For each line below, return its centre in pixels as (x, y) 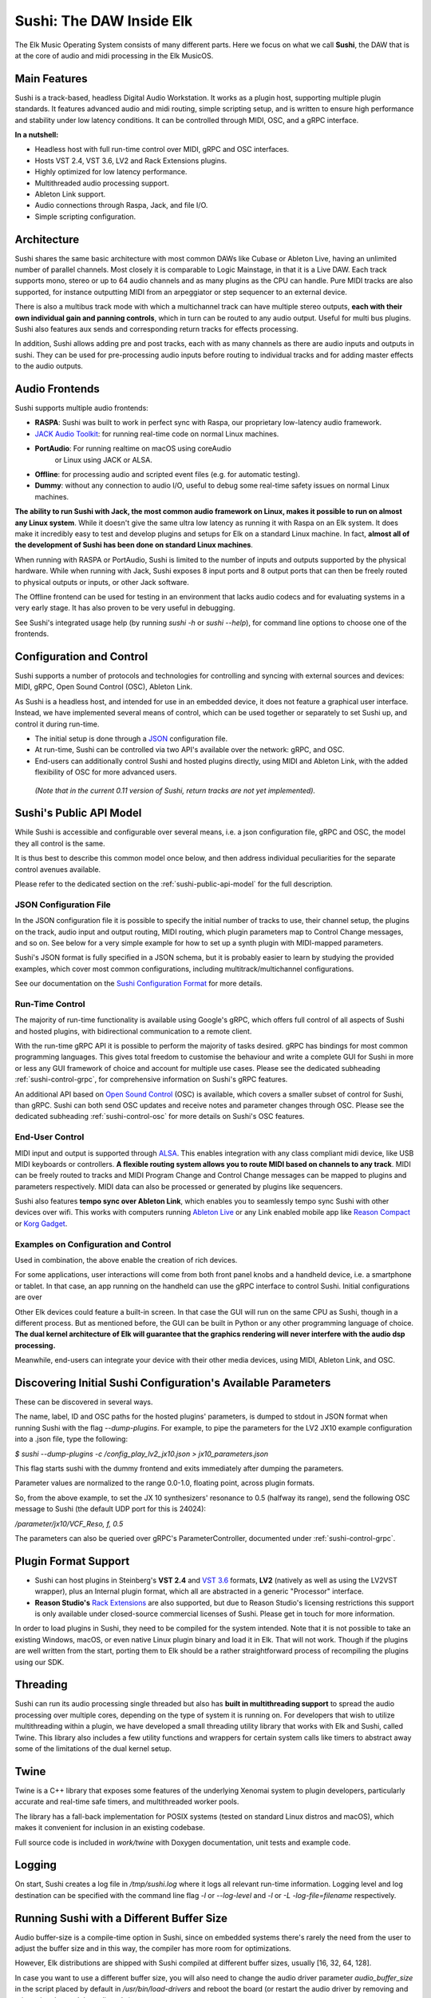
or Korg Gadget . (41, 1224)
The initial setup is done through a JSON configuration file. (131, 738)
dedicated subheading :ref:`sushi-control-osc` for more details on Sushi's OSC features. (160, 1116)
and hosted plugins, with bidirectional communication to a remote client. (133, 1031)
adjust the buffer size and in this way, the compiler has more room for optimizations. (153, 1948)
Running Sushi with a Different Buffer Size (121, 1918)
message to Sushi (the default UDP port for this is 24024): (111, 1509)
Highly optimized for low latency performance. (111, 172)
